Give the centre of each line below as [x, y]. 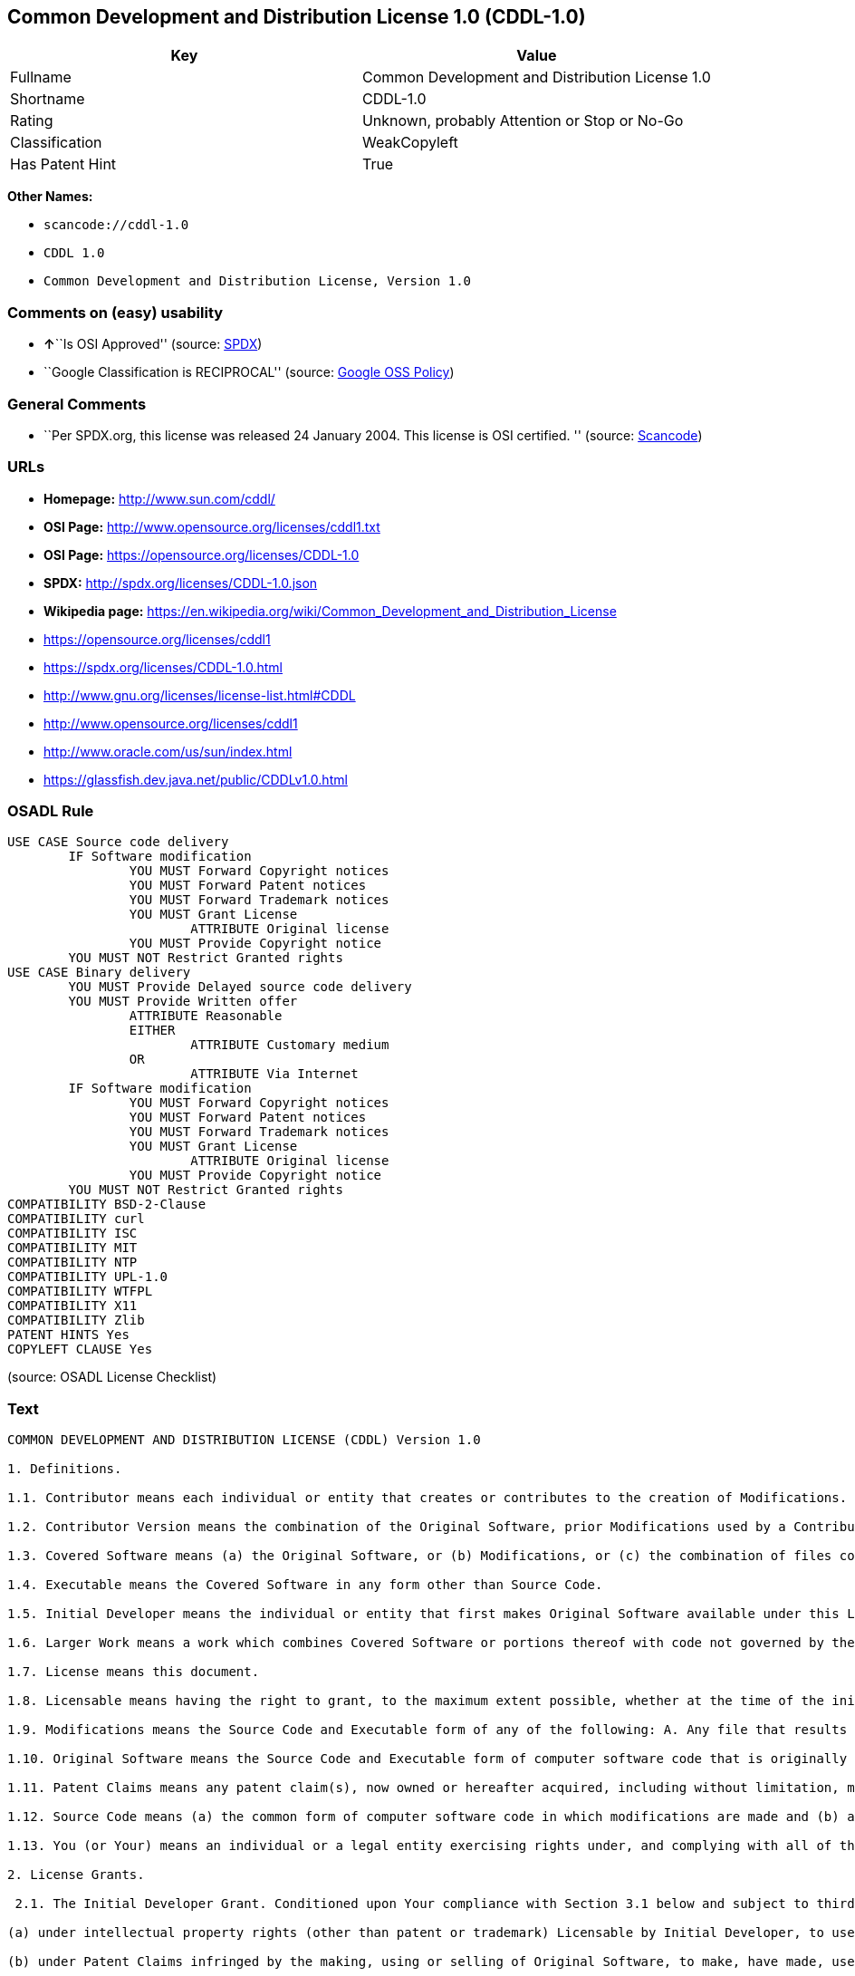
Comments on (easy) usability [115, 312]
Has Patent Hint [63, 164]
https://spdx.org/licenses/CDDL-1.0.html [163, 667]
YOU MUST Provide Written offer [183, 1002]
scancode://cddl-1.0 [116, 225]
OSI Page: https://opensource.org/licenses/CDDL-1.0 [202, 554]
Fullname [41, 77]
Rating [32, 121]
